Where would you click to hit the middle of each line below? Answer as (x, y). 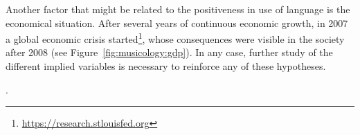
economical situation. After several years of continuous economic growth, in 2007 (177, 22)
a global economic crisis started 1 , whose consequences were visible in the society (175, 38)
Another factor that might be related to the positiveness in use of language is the (178, 9)
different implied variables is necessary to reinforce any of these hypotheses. (166, 66)
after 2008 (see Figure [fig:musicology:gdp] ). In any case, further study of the (169, 52)
